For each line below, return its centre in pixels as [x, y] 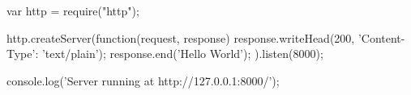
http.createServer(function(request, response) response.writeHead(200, [181, 37]
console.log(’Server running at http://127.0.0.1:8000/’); [143, 80]
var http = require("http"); [73, 10]
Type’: [23, 54]
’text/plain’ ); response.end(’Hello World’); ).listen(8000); [182, 54]
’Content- [381, 37]
